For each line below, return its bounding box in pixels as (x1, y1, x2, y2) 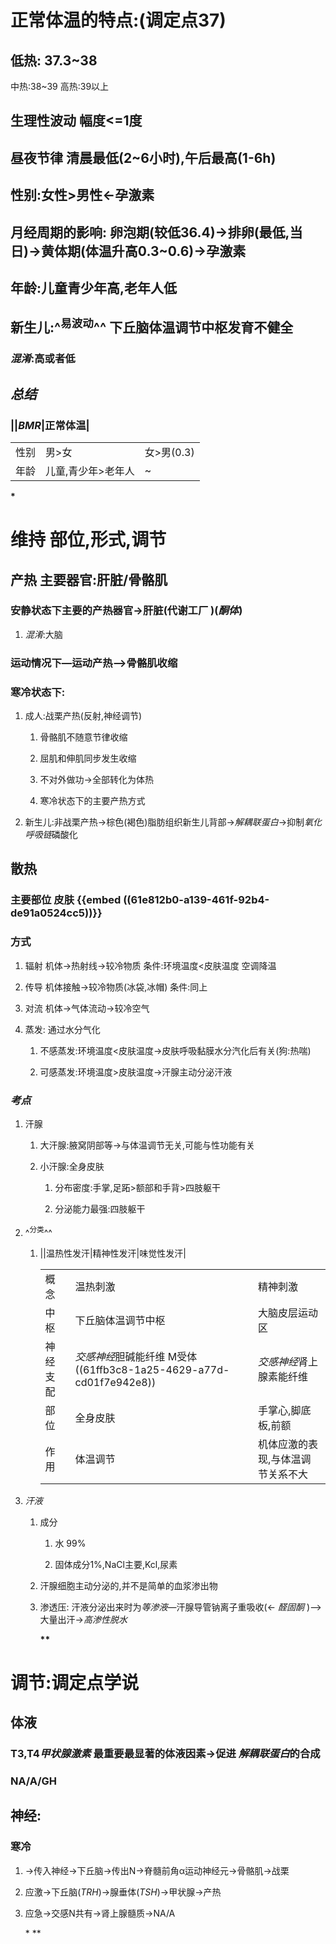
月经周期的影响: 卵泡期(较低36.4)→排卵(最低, (10, 224, 290, 241)
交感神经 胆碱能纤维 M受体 (74, 1349, 198, 1363)
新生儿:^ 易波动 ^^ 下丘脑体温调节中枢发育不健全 (10, 316, 294, 336)
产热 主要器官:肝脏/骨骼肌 (10, 571, 168, 588)
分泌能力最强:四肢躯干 (54, 1202, 146, 1215)
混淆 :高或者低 (10, 352, 76, 366)
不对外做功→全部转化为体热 (39, 774, 154, 786)
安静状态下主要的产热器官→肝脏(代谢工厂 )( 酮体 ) (10, 604, 243, 618)
